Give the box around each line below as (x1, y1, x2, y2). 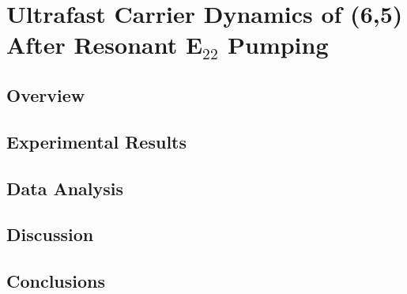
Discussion (6, 222, 94, 247)
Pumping (227, 28, 329, 61)
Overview (6, 82, 85, 107)
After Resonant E (6, 28, 203, 61)
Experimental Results (6, 129, 187, 153)
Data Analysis (6, 175, 124, 200)
